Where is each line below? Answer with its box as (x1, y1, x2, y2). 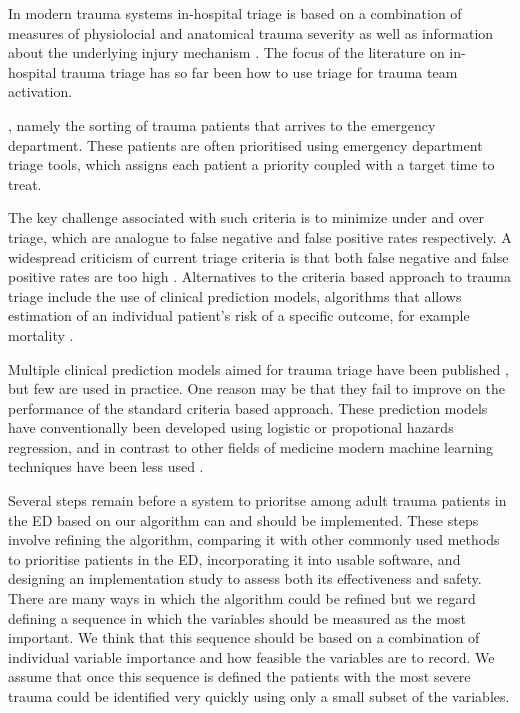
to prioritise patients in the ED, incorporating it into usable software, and (8, 548, 461, 569)
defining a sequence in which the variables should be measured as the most (8, 607, 466, 628)
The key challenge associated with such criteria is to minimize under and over (8, 207, 485, 228)
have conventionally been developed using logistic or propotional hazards (8, 417, 454, 438)
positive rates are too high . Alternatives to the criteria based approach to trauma (8, 266, 512, 287)
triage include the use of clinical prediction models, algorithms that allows (8, 285, 462, 306)
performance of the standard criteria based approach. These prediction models (8, 397, 488, 418)
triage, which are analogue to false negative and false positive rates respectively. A (8, 226, 512, 247)
